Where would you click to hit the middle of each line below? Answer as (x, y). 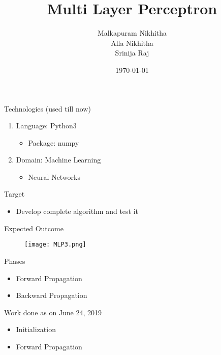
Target (14, 194)
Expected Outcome (34, 228)
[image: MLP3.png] (55, 245)
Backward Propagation (52, 295)
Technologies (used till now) (48, 108)
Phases (15, 261)
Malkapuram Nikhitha (132, 33)
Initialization (36, 329)
